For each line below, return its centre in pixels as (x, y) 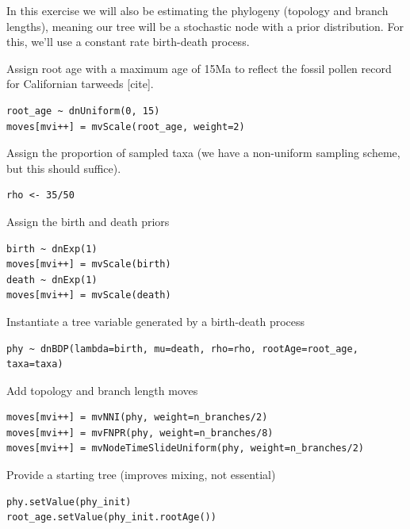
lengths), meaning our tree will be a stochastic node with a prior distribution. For (205, 26)
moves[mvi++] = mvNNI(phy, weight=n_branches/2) (137, 418)
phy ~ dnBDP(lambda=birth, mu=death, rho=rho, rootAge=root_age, (182, 349)
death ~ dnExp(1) (52, 280)
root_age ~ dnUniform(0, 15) (83, 111)
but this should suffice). (64, 168)
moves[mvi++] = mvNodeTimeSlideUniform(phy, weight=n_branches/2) (186, 448)
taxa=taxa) (35, 364)
